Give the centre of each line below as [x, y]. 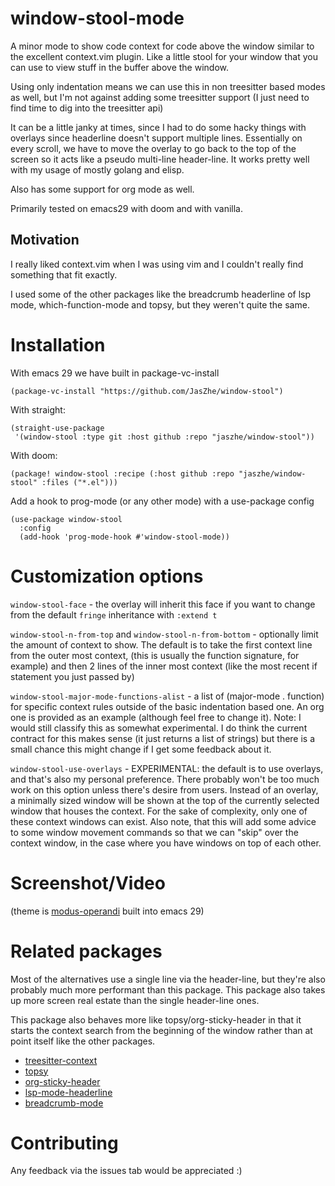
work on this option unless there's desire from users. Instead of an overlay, [164, 789]
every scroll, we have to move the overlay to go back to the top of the [153, 148]
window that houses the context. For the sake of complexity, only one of [159, 811]
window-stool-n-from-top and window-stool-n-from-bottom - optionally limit [164, 634]
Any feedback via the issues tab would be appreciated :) [126, 1171]
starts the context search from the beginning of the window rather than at [161, 1030]
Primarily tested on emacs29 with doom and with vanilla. [126, 208]
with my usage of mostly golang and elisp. [97, 169]
